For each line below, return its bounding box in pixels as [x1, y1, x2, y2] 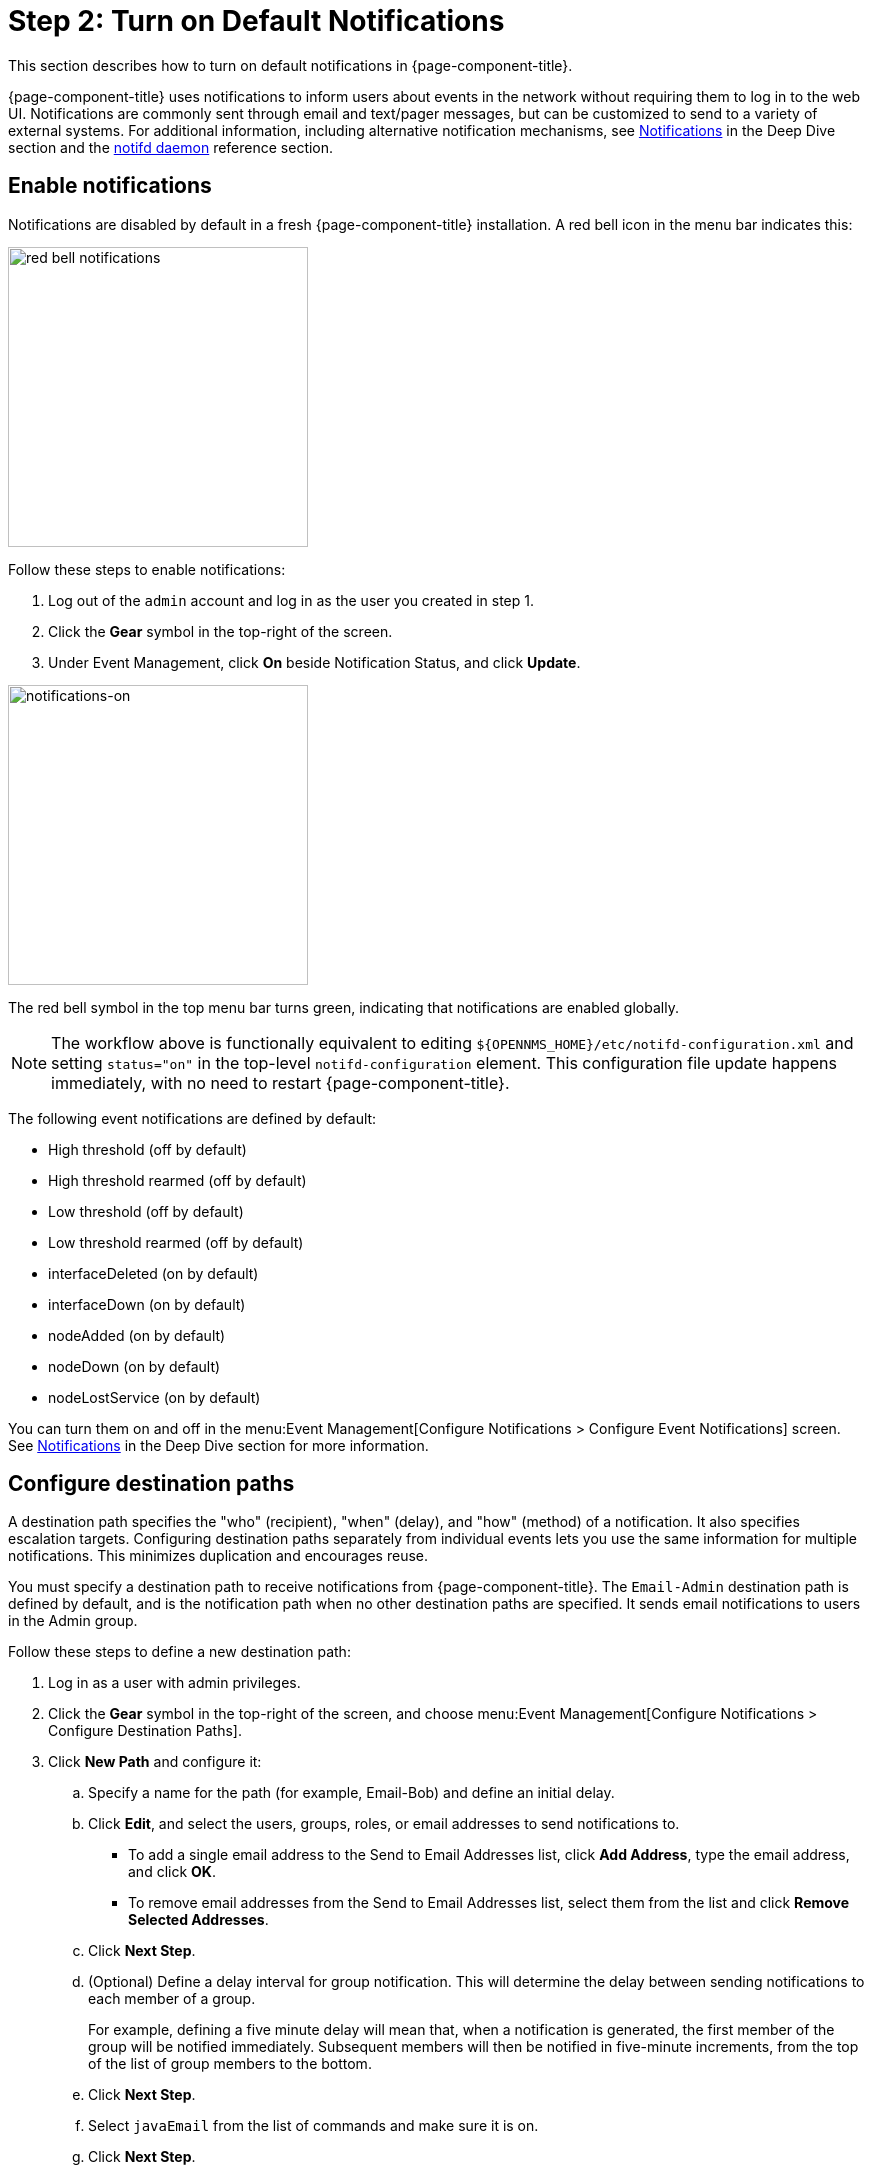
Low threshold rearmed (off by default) [48, 1233, 304, 1251]
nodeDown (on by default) [48, 1357, 221, 1375]
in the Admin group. [8, 1612, 138, 1630]
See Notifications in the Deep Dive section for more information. [8, 1436, 429, 1454]
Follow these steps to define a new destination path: [8, 1643, 351, 1661]
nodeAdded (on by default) [48, 1326, 226, 1344]
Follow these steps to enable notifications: [8, 560, 286, 578]
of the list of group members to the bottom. [88, 2055, 372, 2073]
